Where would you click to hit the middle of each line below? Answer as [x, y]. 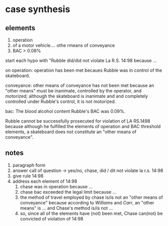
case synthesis [38, 9]
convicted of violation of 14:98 [52, 218]
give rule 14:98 [28, 176]
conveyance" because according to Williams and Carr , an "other [87, 202]
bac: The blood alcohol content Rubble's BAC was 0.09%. [65, 111]
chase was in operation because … [56, 186]
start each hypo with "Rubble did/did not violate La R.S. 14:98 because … [81, 61]
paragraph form [29, 165]
